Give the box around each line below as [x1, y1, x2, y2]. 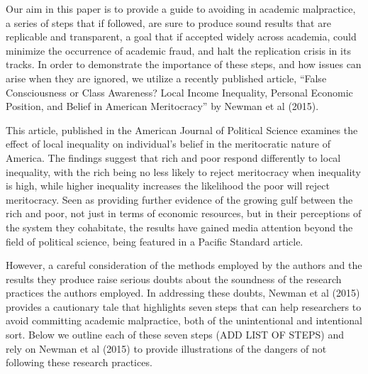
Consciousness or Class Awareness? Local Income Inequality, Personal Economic [6, 84, 353, 99]
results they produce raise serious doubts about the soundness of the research [6, 271, 342, 286]
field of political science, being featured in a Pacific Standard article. [6, 233, 303, 248]
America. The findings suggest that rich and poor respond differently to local [6, 150, 341, 165]
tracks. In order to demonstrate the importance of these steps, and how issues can [6, 57, 362, 72]
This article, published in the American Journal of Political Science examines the [6, 122, 358, 137]
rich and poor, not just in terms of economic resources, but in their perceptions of [6, 206, 362, 221]
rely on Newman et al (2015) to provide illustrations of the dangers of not [6, 341, 327, 356]
